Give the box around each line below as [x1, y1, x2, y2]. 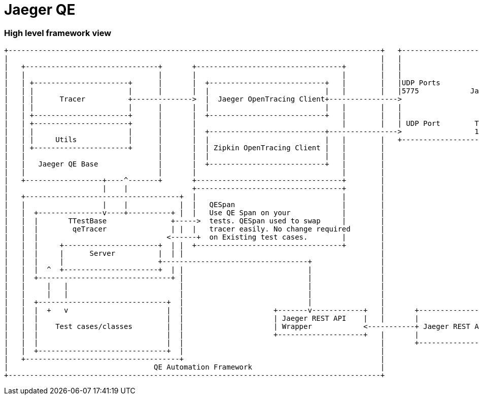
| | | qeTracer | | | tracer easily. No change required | [4, 225, 385, 234]
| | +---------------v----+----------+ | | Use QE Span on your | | [4, 209, 385, 217]
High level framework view [4, 27, 112, 38]
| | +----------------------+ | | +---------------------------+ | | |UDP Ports [4, 79, 440, 87]
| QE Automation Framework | [4, 363, 385, 372]
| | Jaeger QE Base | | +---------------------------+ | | [4, 160, 385, 169]
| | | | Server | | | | [4, 249, 385, 258]
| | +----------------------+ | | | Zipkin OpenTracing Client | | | [4, 144, 385, 152]
